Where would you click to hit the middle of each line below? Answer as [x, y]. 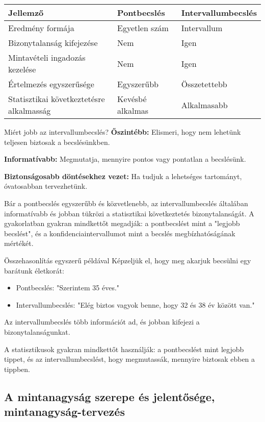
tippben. [17, 369]
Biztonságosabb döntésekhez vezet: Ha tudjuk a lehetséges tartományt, [123, 176]
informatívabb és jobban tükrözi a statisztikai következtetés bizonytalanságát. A [129, 213]
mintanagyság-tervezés [64, 412]
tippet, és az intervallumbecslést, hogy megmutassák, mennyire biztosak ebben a [130, 359]
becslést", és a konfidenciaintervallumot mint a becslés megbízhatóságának [120, 233]
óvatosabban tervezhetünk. [46, 186]
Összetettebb [204, 84]
